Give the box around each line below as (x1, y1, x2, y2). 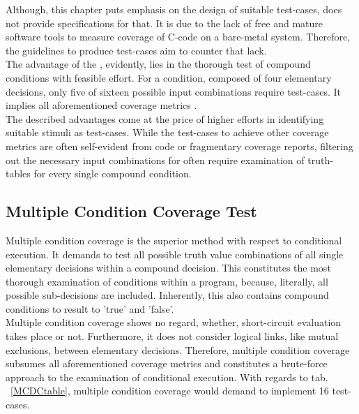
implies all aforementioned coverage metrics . (6, 98, 197, 112)
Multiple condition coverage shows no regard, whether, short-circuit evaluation (6, 315, 342, 330)
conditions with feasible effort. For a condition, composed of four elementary (6, 70, 332, 84)
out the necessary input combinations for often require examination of (6, 152, 305, 167)
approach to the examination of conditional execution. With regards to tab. (6, 369, 328, 384)
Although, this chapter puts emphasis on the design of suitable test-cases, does (6, 2, 342, 16)
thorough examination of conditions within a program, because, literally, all (6, 274, 328, 288)
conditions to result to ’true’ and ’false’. (6, 301, 174, 316)
